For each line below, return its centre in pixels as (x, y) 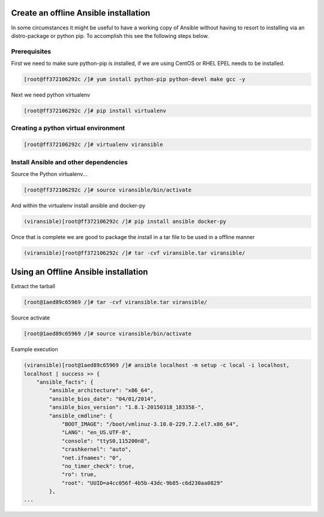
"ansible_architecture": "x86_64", (101, 391)
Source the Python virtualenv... (49, 174)
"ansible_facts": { (65, 382)
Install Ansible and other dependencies (70, 162)
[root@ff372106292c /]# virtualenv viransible (93, 145)
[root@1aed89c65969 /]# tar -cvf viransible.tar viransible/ (115, 302)
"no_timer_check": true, (98, 466)
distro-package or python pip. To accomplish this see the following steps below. (110, 35)
